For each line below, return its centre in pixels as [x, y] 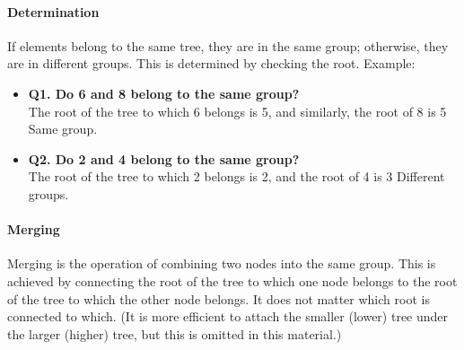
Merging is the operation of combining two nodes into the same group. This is [222, 263]
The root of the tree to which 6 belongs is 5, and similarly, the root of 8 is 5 [237, 111]
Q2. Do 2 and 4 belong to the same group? [164, 158]
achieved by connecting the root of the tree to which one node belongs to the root [232, 280]
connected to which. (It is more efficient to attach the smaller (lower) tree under [228, 316]
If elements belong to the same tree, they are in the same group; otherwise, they [228, 45]
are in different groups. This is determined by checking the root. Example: [211, 63]
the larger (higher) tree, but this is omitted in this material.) [175, 333]
